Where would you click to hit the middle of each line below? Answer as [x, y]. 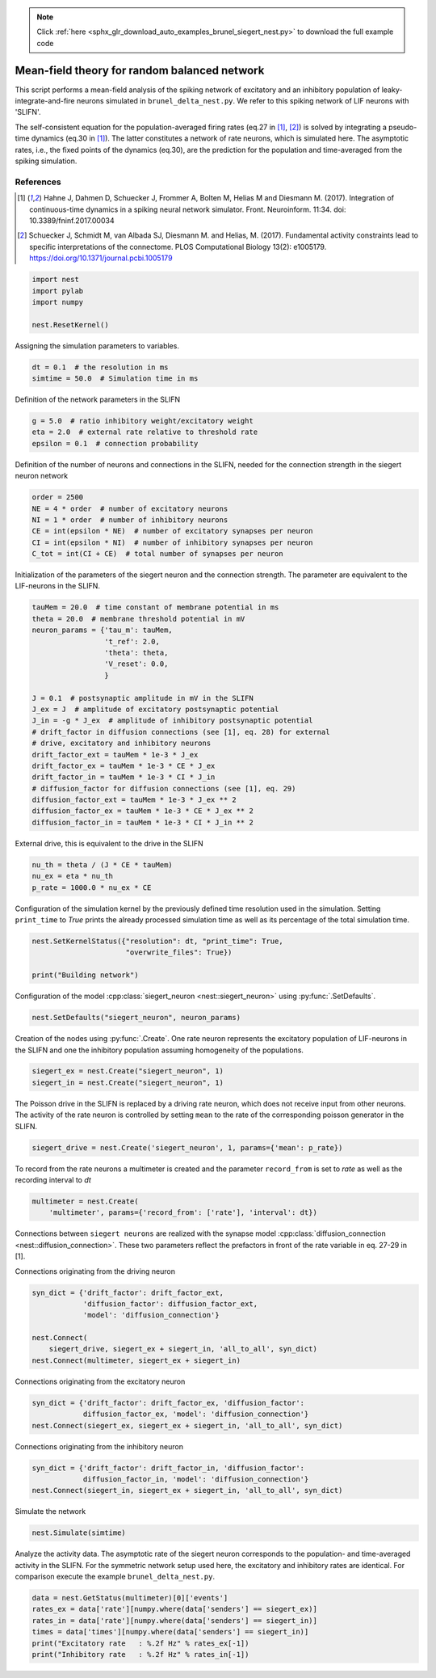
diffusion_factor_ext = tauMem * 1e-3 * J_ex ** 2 [134, 800]
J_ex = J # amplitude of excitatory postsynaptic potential [155, 709]
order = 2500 [58, 497]
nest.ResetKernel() [70, 325]
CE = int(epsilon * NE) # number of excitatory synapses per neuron [172, 531]
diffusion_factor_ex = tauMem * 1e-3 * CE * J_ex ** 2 [143, 811]
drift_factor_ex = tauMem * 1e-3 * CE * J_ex [124, 765]
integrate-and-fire [45, 101]
